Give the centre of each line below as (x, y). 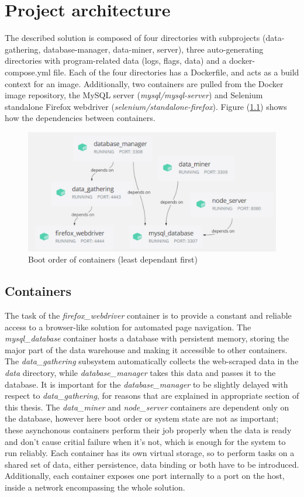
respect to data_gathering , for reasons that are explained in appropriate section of (152, 396)
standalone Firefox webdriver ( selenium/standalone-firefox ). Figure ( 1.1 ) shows (146, 106)
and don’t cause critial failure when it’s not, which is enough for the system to (145, 441)
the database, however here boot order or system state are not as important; (142, 418)
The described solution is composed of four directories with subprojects (132, 38)
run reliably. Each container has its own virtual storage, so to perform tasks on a (150, 453)
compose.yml (28, 72)
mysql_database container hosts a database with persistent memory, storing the (147, 338)
